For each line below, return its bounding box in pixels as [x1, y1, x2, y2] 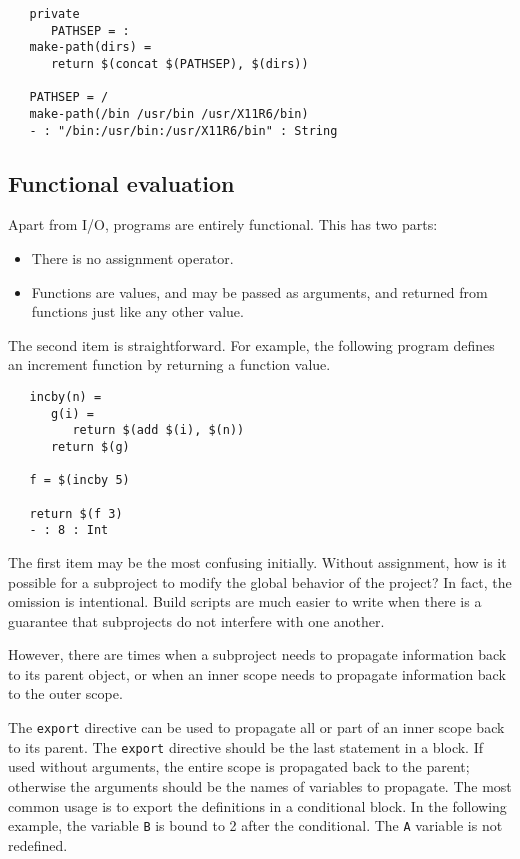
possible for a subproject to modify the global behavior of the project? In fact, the [8, 571, 512, 592]
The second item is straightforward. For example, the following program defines [8, 334, 495, 355]
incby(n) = [29, 390, 102, 405]
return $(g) [50, 439, 130, 454]
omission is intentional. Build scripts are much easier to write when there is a [8, 591, 482, 612]
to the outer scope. [8, 683, 123, 704]
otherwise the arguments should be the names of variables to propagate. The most [8, 775, 512, 796]
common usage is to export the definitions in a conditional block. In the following [8, 795, 507, 816]
